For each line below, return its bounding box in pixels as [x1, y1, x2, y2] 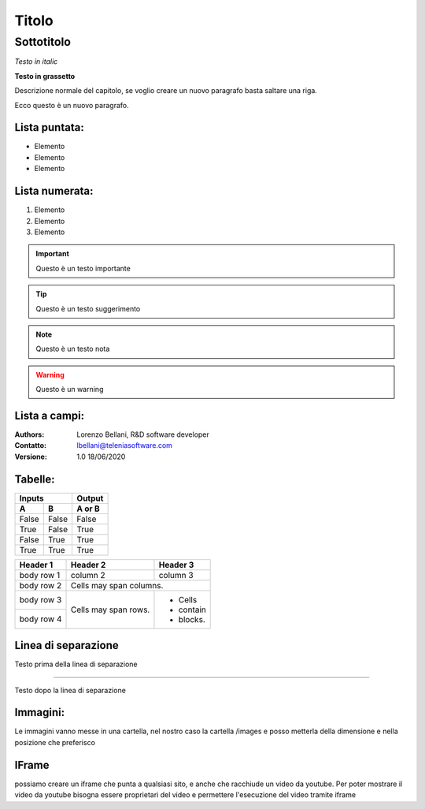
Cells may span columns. [70, 580, 164, 591]
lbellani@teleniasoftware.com [76, 441, 173, 450]
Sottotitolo [14, 35, 71, 49]
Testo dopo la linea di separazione [14, 685, 126, 695]
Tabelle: [14, 472, 55, 486]
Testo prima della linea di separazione [14, 659, 138, 669]
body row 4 [19, 613, 62, 624]
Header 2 [70, 559, 106, 570]
